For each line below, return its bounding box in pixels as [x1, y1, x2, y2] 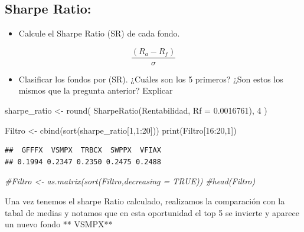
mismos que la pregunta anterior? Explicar [18, 84, 173, 97]
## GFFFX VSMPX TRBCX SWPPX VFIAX [5, 146, 161, 155]
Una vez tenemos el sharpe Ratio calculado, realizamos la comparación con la [5, 195, 285, 207]
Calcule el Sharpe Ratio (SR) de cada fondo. [18, 27, 180, 39]
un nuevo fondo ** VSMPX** [5, 218, 113, 230]
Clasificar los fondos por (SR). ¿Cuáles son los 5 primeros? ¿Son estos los [18, 72, 283, 85]
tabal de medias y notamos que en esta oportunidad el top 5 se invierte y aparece [5, 206, 299, 218]
